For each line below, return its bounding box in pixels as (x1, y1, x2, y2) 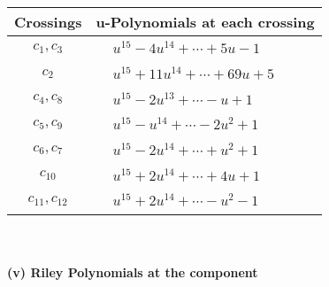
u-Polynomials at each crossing (96, 12, 315, 32)
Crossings (14, 12, 82, 32)
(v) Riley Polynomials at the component (7, 262, 258, 281)
